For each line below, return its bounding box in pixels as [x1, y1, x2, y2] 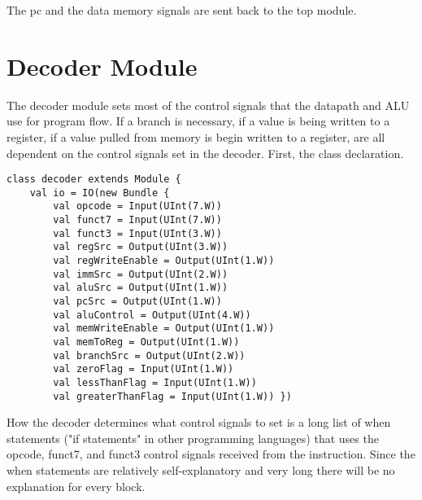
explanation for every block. [7, 477, 146, 494]
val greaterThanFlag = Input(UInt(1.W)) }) [53, 390, 292, 402]
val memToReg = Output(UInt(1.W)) [53, 336, 240, 348]
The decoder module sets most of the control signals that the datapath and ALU [7, 96, 410, 113]
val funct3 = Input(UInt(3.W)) [53, 227, 222, 239]
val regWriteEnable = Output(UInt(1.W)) [53, 255, 275, 267]
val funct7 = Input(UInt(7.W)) [53, 214, 222, 226]
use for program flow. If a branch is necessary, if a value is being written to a [7, 112, 390, 129]
